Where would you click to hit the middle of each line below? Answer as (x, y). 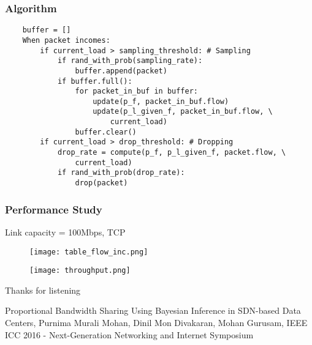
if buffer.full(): (95, 81)
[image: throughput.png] (80, 271)
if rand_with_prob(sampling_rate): (130, 61)
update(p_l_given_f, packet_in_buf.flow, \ (183, 112)
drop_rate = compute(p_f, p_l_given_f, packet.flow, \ (172, 153)
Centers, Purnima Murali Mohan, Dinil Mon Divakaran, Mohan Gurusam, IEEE (156, 323)
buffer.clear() (106, 132)
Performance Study (54, 209)
